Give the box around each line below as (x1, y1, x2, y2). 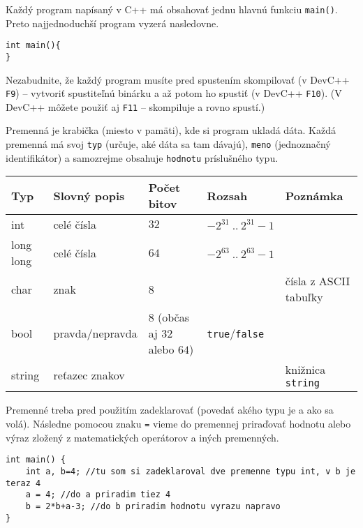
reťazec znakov (53, 367, 125, 384)
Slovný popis (53, 187, 125, 204)
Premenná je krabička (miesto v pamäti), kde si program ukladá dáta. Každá (6, 123, 336, 137)
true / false (207, 325, 265, 342)
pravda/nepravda (53, 325, 138, 342)
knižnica (285, 361, 326, 378)
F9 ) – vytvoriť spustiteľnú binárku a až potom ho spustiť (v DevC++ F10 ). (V (6, 86, 342, 100)
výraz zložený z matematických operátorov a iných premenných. (6, 430, 279, 444)
